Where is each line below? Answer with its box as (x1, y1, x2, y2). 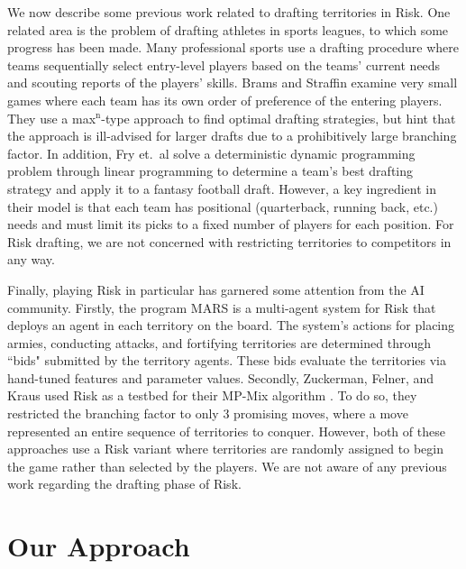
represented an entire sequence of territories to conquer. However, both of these (7, 421, 445, 440)
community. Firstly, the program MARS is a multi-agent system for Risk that (7, 298, 436, 317)
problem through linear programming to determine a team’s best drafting (7, 161, 414, 180)
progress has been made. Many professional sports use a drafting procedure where (7, 38, 460, 57)
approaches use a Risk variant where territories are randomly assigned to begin (7, 439, 443, 458)
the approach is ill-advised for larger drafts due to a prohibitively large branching (7, 126, 457, 145)
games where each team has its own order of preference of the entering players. (7, 90, 443, 109)
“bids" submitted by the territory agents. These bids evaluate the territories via (7, 351, 446, 370)
